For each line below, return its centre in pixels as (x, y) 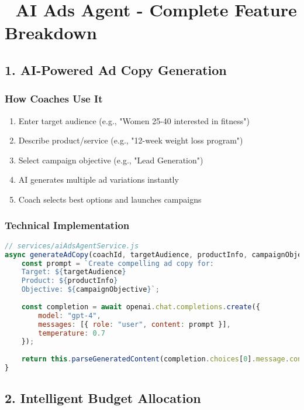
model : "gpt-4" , (70, 315)
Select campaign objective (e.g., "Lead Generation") (111, 160)
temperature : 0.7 (72, 333)
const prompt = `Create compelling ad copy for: (118, 263)
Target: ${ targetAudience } (74, 272)
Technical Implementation (67, 225)
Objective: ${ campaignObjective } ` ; (90, 290)
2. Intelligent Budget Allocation (103, 398)
